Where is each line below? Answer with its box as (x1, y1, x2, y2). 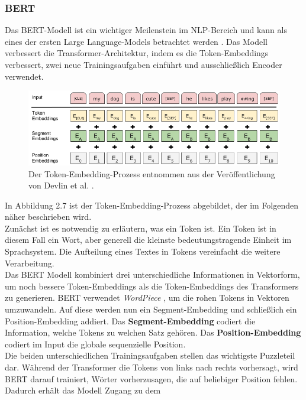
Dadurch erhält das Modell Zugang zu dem (5, 384, 161, 396)
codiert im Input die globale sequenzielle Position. (5, 337, 186, 350)
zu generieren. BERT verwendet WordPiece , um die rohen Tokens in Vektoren (5, 291, 289, 304)
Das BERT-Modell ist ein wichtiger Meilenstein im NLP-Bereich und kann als (5, 24, 287, 36)
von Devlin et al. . (28, 179, 94, 191)
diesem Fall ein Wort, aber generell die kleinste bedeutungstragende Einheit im (5, 233, 292, 246)
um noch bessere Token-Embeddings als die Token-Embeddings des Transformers (5, 279, 299, 292)
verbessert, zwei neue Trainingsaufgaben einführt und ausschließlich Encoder (5, 58, 282, 70)
